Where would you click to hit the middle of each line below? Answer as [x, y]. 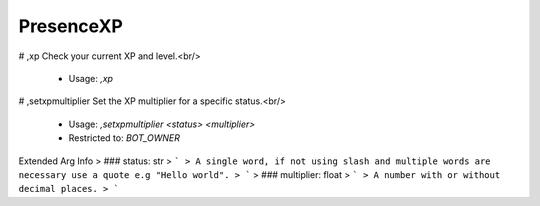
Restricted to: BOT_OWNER [124, 138]
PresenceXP [71, 26]
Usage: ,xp [91, 78]
